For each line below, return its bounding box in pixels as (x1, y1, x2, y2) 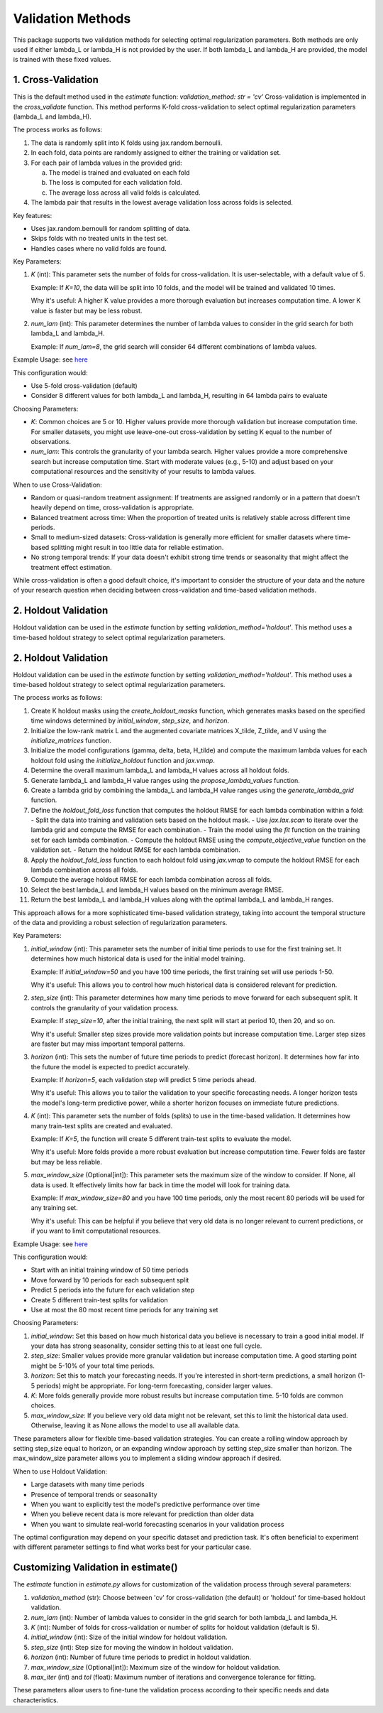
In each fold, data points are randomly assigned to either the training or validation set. (30, 148, 282, 157)
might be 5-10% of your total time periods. (30, 1361, 155, 1370)
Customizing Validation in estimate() (13, 1562, 178, 1574)
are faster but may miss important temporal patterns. (30, 1039, 186, 1048)
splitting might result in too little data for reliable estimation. (50, 543, 224, 551)
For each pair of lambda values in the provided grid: (30, 158, 182, 167)
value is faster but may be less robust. (30, 306, 143, 315)
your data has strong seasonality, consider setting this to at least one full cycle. (30, 1341, 262, 1350)
